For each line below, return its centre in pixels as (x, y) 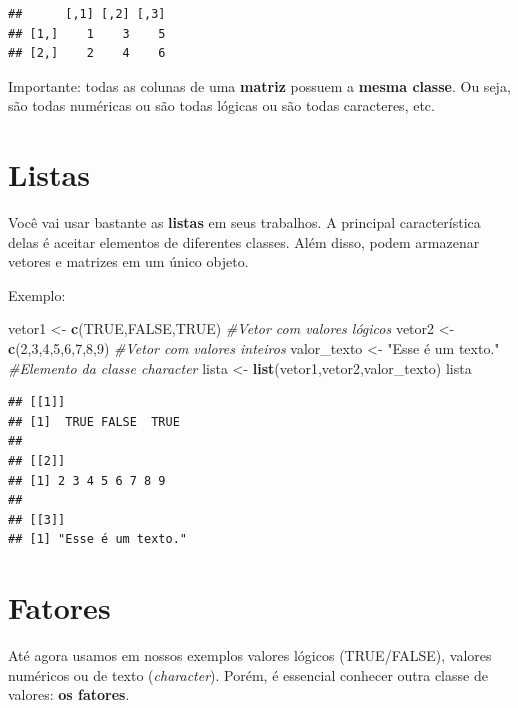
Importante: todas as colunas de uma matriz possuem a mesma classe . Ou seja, (259, 85)
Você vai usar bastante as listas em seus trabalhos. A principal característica (244, 222)
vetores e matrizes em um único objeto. (128, 261)
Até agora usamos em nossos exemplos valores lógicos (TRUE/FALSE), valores (250, 655)
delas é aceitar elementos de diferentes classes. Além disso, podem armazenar (244, 241)
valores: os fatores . (69, 694)
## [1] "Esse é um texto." (97, 539)
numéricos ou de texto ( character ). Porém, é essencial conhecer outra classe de (248, 674)
